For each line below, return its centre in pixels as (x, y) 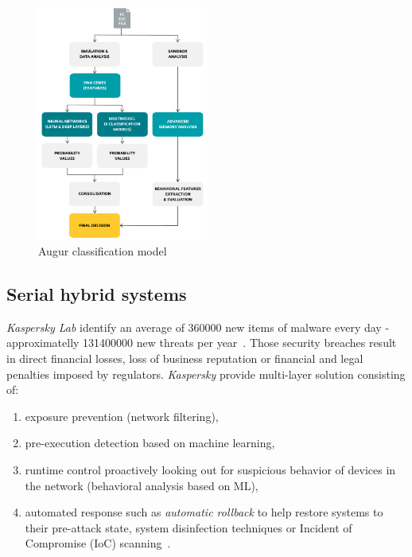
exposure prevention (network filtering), (122, 416)
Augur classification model (103, 250)
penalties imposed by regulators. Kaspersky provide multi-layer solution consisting (206, 374)
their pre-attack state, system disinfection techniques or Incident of (189, 527)
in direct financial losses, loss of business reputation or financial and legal (185, 358)
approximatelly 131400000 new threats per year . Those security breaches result (202, 343)
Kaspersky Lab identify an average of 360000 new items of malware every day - (198, 327)
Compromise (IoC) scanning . (98, 543)
